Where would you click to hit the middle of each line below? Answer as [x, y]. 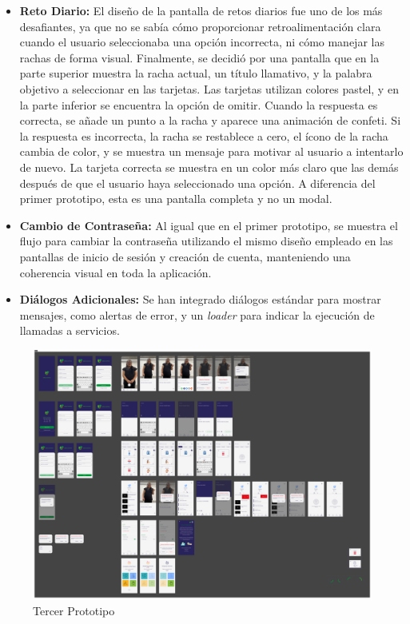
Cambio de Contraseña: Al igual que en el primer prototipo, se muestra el [209, 225]
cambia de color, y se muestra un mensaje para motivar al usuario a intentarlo [211, 151]
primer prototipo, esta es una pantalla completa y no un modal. [176, 199]
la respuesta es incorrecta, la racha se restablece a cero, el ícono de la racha [204, 135]
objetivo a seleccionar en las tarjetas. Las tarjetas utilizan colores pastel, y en [209, 88]
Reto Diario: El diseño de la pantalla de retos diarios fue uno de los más [201, 10]
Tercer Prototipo [74, 610]
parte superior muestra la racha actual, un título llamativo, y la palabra [196, 73]
